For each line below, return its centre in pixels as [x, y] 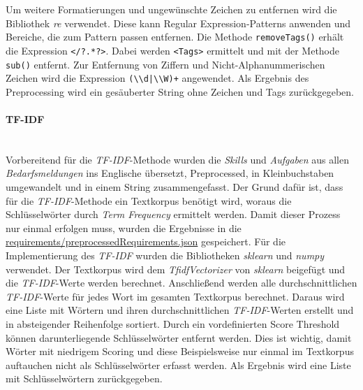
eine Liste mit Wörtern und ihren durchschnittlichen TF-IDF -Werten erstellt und [180, 310]
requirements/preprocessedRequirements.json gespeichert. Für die [146, 241]
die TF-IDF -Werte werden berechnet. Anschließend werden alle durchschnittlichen [181, 283]
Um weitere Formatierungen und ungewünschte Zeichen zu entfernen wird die [171, 9]
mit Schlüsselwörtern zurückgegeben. [84, 378]
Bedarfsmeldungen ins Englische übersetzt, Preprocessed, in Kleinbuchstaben [170, 173]
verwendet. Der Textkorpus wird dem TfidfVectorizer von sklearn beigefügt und [176, 269]
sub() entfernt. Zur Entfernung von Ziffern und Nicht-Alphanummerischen [165, 64]
